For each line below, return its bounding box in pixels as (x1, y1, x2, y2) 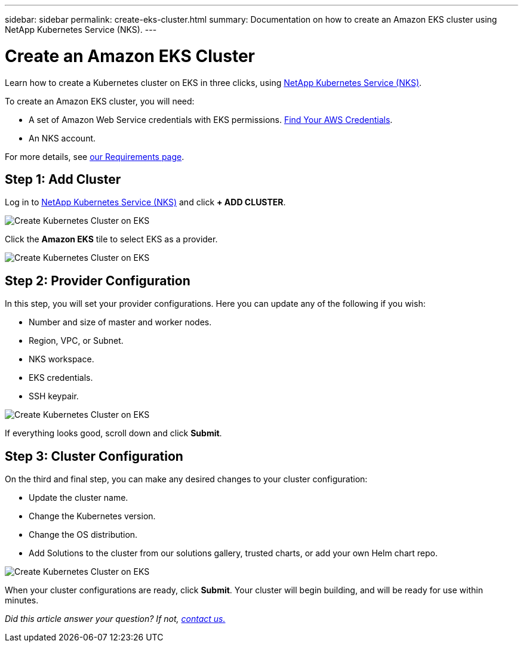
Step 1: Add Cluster (5, 171, 121, 187)
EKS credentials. (29, 372, 93, 383)
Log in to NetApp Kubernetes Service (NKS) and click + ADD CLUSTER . (5, 197, 286, 208)
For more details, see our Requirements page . (5, 151, 184, 162)
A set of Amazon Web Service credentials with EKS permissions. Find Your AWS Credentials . (29, 114, 393, 125)
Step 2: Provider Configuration (5, 273, 190, 288)
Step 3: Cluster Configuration (5, 448, 183, 464)
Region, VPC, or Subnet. (29, 335, 124, 346)
